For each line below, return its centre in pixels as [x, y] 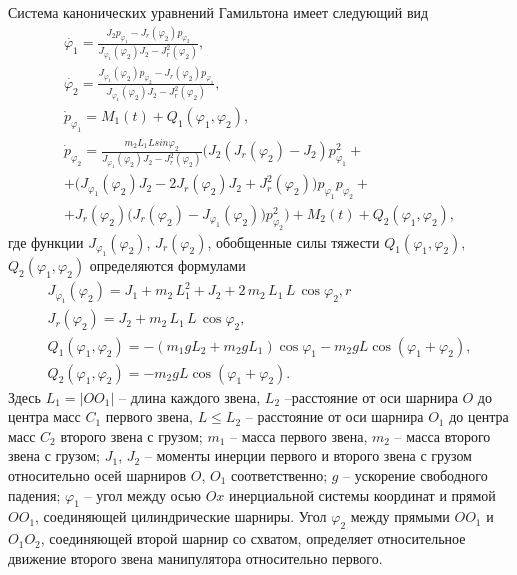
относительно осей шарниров [97, 474]
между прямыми [400, 516]
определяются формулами [167, 265]
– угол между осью [142, 494]
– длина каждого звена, [190, 396]
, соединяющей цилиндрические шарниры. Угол [181, 516]
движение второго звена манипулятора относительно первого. [195, 557]
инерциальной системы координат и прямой [362, 494]
